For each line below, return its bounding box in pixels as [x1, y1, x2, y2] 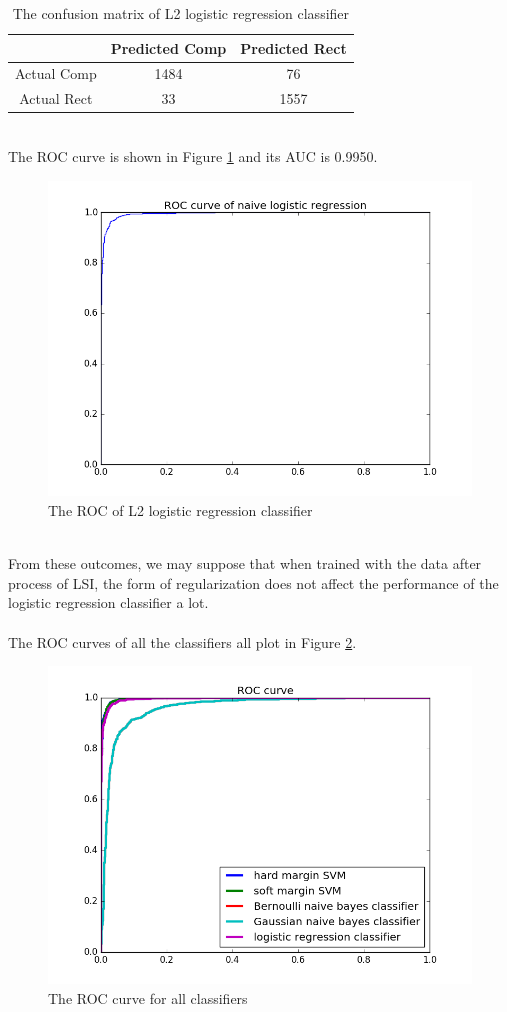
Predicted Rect [240, 37, 347, 58]
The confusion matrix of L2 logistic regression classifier [12, 3, 350, 23]
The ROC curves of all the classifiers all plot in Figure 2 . [8, 631, 357, 652]
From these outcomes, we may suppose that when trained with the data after [8, 553, 482, 574]
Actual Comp [15, 63, 97, 84]
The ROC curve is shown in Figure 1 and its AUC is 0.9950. [8, 145, 378, 166]
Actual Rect [19, 88, 93, 109]
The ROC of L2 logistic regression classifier [48, 500, 313, 521]
